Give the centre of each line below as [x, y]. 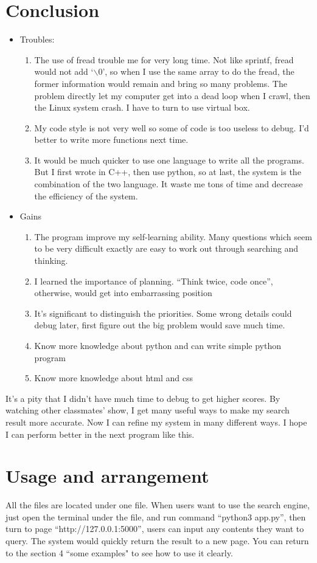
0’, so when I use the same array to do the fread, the [196, 71]
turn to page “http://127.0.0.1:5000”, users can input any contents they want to [155, 529]
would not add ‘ [64, 71]
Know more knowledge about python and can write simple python [158, 345]
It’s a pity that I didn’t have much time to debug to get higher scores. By [143, 398]
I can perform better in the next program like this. [100, 434]
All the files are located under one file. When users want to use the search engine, [158, 505]
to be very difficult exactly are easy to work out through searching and [166, 248]
